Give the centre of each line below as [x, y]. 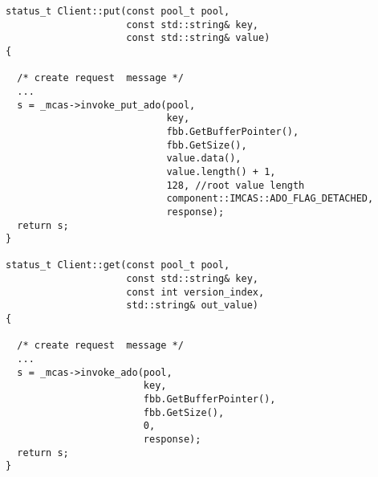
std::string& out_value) [192, 306]
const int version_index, [195, 292]
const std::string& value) [198, 38]
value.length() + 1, [221, 171]
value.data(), [204, 159]
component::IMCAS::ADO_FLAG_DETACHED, [270, 199]
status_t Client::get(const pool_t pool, [118, 265]
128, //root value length [236, 185]
